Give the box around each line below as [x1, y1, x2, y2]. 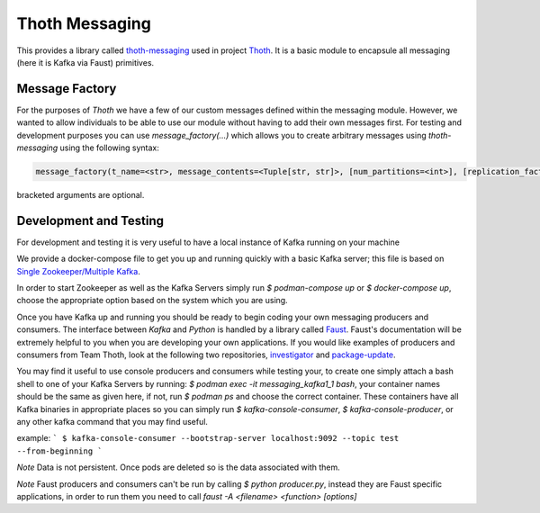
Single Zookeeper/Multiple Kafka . [16, 265, 141, 276]
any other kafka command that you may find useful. [16, 416, 209, 427]
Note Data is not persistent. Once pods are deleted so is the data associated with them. [16, 462, 341, 472]
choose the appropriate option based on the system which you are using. [16, 295, 288, 306]
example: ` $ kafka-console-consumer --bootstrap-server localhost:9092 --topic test [16, 433, 400, 444]
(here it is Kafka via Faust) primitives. [16, 57, 155, 67]
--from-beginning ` [16, 445, 103, 456]
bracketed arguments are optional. [16, 189, 145, 200]
